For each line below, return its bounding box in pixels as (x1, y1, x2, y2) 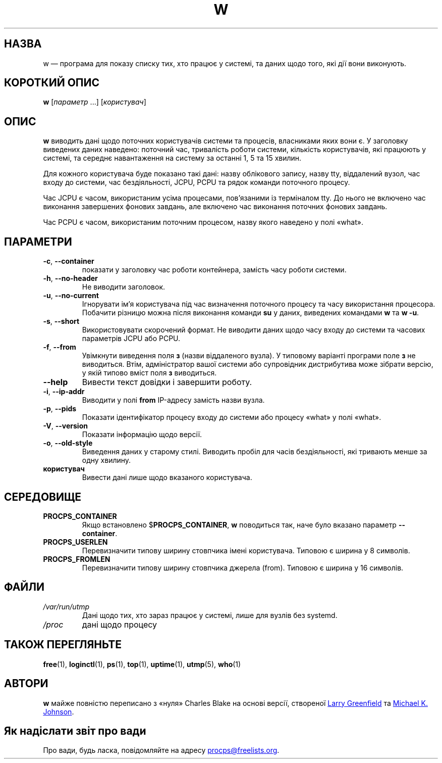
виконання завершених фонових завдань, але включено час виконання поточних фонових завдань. (43, 202, 388, 211)
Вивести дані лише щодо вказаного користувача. (82, 473, 252, 482)
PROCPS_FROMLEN (43, 554, 111, 563)
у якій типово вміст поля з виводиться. (82, 368, 217, 377)
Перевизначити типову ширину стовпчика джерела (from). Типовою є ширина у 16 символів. (82, 563, 404, 572)
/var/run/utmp (43, 602, 90, 611)
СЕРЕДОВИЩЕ (4, 490, 82, 503)
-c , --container (43, 257, 94, 266)
